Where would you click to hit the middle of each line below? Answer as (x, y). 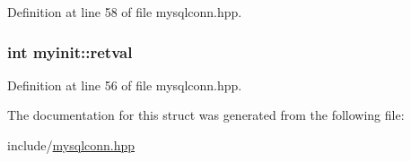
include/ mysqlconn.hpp (71, 145)
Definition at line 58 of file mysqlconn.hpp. (125, 12)
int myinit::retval (70, 51)
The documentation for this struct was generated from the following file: (206, 115)
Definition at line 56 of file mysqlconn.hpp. (125, 85)
